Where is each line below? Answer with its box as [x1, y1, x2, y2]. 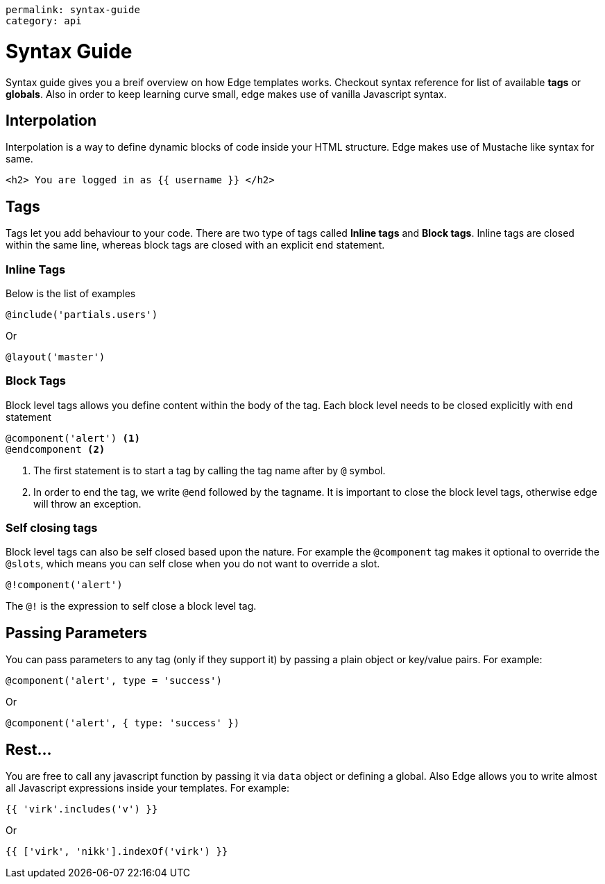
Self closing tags [6, 521, 98, 535]
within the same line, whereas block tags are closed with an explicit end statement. [6, 239, 385, 251]
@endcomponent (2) [6, 443, 105, 455]
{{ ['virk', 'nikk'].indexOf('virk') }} [6, 846, 228, 858]
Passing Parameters [6, 624, 148, 642]
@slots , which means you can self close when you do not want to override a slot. [6, 558, 380, 570]
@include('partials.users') [6, 308, 158, 320]
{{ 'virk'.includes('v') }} [6, 803, 158, 815]
